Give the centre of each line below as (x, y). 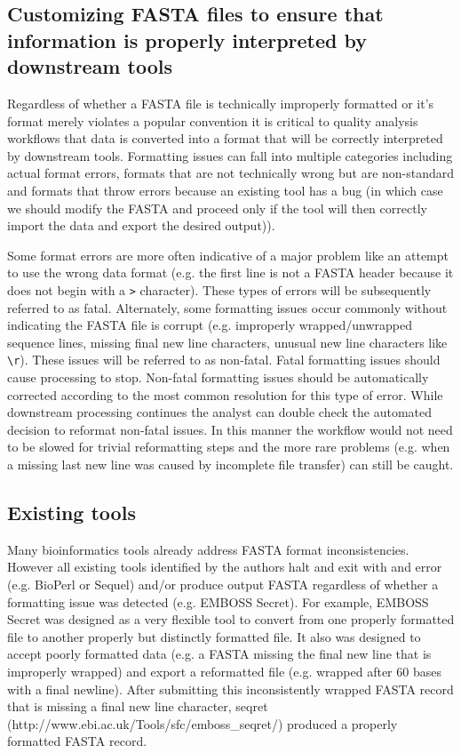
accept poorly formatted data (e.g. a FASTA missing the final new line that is (219, 654)
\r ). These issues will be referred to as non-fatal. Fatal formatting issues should (224, 360)
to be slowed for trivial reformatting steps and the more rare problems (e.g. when (229, 447)
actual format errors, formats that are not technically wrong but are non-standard (231, 173)
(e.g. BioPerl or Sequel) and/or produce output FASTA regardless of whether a (223, 584)
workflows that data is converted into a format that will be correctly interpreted (225, 138)
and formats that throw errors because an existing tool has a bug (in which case (225, 190)
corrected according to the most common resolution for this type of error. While (225, 394)
